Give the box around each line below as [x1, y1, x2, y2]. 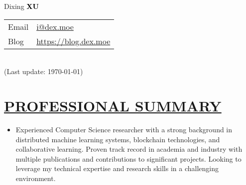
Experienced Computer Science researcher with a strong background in [15, 124, 233, 134]
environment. [15, 173, 56, 183]
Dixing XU [4, 1, 39, 11]
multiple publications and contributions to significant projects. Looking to [15, 153, 242, 164]
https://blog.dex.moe [36, 35, 111, 47]
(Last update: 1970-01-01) [4, 66, 83, 77]
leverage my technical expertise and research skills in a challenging [15, 163, 219, 174]
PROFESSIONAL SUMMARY [4, 95, 222, 115]
